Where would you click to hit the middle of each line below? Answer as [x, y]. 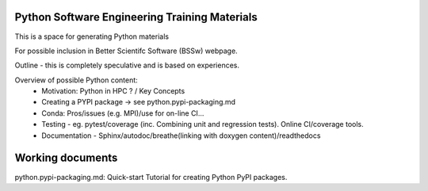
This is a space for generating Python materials [92, 36]
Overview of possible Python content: [76, 80]
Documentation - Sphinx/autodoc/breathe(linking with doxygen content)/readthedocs [181, 136]
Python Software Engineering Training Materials [136, 17]
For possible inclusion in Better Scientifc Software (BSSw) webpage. [126, 51]
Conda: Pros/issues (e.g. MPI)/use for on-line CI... [123, 113]
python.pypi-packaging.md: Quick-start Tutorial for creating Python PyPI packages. [151, 177]
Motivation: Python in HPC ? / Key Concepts [113, 91]
